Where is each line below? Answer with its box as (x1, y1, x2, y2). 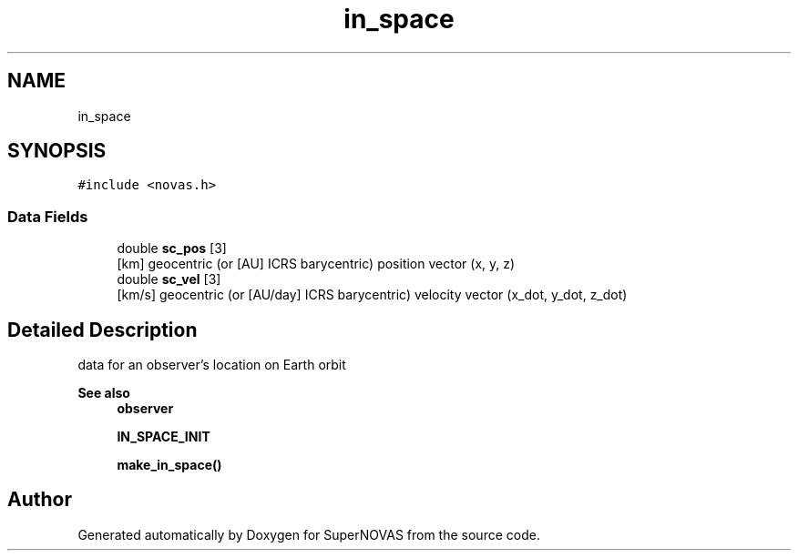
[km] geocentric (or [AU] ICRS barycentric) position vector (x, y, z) (117, 256, 516, 272)
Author (7, 488, 72, 512)
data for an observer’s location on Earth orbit (77, 357, 346, 373)
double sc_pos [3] (117, 240, 227, 257)
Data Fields (7, 207, 88, 226)
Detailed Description (7, 318, 198, 341)
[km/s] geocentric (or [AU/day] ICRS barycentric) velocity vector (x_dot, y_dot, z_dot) (117, 287, 628, 303)
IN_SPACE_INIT (117, 429, 210, 445)
